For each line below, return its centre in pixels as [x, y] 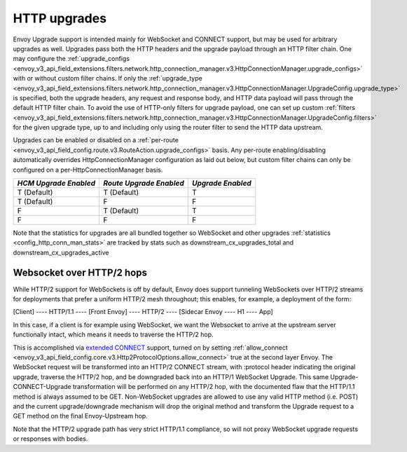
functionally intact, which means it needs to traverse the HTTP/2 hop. [113, 335]
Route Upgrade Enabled [144, 184]
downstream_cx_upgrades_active [61, 252]
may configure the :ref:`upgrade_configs [71, 59]
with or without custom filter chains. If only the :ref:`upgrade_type [108, 78]
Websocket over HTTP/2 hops [80, 272]
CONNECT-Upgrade [42, 387]
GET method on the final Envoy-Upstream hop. [81, 416]
